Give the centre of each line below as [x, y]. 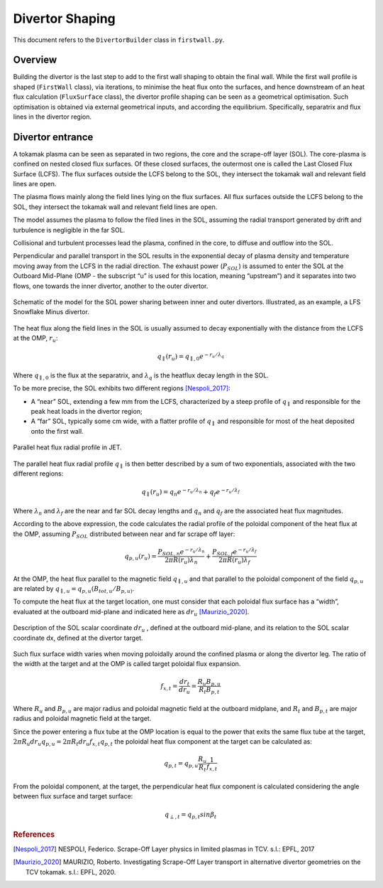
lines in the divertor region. [52, 117]
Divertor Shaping [65, 18]
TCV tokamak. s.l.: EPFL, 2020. [71, 872]
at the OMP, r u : [35, 339]
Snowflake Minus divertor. [51, 312]
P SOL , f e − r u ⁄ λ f [234, 552]
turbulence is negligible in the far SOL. [69, 230]
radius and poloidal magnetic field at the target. [82, 719]
